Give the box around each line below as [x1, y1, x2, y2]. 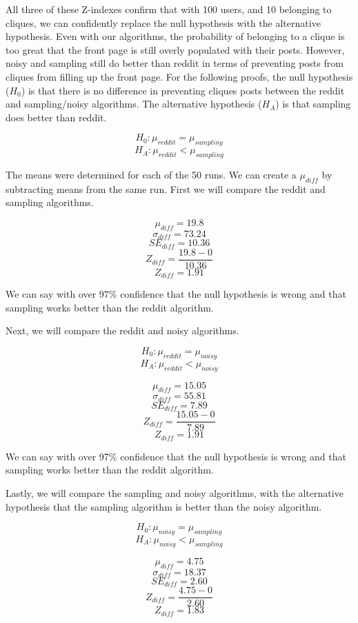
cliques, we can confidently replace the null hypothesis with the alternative [6, 15, 321, 30]
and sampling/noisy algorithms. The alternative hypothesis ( [6, 96, 262, 111]
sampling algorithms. [6, 195, 94, 210]
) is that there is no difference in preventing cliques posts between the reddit [21, 83, 345, 97]
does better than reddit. [6, 110, 107, 124]
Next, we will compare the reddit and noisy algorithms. [6, 323, 239, 338]
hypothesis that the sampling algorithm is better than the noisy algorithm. [6, 499, 322, 513]
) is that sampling [275, 96, 351, 111]
